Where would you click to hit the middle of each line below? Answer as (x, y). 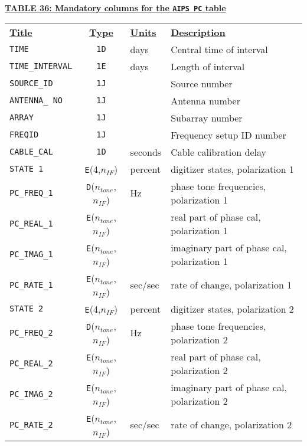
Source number (202, 83)
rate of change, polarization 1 (231, 285)
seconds (146, 152)
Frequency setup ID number (228, 135)
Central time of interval (219, 49)
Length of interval (208, 66)
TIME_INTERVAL (41, 66)
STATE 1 (27, 169)
